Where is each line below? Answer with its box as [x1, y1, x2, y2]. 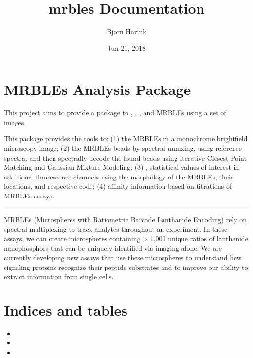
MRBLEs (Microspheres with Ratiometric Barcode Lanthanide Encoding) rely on [4, 214, 247, 224]
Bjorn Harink [107, 26, 146, 36]
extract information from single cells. [4, 271, 114, 282]
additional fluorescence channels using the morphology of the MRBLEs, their [4, 171, 234, 181]
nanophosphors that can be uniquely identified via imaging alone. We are [4, 243, 222, 253]
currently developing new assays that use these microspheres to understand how [4, 252, 242, 262]
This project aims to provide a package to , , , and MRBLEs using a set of [4, 107, 226, 118]
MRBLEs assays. [4, 191, 54, 200]
